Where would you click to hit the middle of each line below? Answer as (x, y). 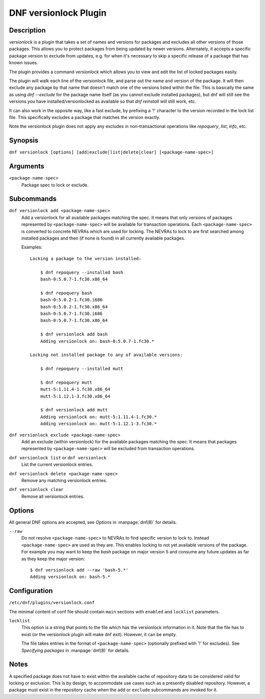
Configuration (31, 591)
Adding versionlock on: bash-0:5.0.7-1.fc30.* (97, 341)
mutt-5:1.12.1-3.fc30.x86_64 (75, 396)
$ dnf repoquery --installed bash (82, 272)
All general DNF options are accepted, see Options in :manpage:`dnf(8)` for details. (93, 522)
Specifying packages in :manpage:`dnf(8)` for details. (76, 650)
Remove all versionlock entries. (53, 496)
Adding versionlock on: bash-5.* (70, 577)
